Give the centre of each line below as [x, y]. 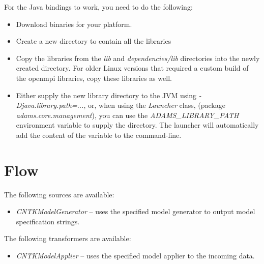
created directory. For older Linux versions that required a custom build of [132, 68]
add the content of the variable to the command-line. [99, 135]
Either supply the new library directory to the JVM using [106, 95]
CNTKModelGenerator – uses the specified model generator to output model [136, 211]
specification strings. [48, 221]
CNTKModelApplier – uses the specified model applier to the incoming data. [135, 256]
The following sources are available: [59, 194]
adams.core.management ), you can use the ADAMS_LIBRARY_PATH [127, 115]
